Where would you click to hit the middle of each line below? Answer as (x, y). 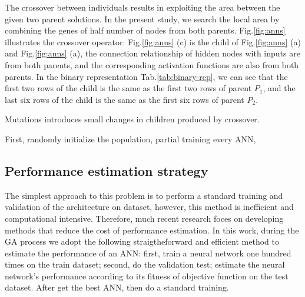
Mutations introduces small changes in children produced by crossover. (132, 119)
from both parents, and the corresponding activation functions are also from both (152, 64)
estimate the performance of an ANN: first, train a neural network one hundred (148, 253)
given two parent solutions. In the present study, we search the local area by (142, 19)
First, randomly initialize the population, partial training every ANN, (130, 139)
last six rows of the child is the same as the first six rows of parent (125, 99)
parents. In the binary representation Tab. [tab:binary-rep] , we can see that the (146, 76)
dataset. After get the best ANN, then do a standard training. (117, 287)
